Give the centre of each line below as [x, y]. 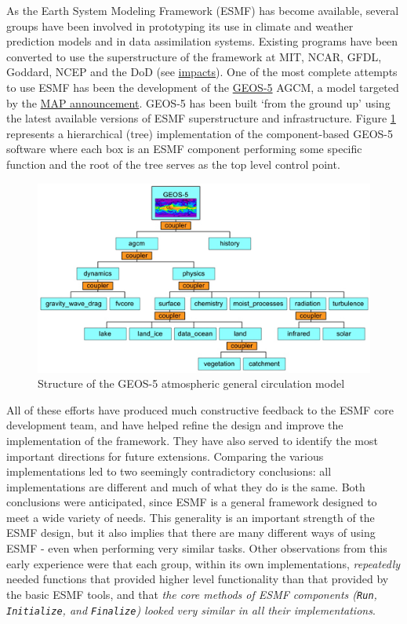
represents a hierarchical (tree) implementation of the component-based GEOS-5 [200, 133]
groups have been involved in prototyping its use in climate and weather [180, 26]
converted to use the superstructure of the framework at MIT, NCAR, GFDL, [194, 56]
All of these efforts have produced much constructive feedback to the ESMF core [200, 409]
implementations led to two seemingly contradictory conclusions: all [169, 471]
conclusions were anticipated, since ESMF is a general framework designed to [192, 502]
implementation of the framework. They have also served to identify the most [192, 440]
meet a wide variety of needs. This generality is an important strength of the [191, 517]
